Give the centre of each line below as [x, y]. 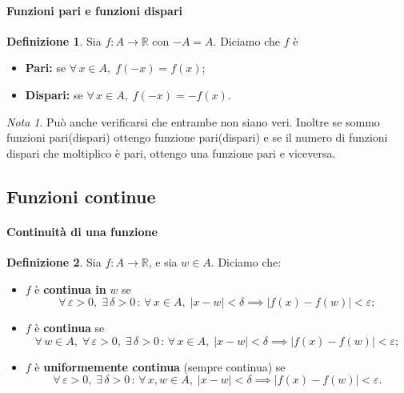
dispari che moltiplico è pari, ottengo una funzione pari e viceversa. [171, 152]
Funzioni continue [81, 196]
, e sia [163, 261]
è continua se [70, 328]
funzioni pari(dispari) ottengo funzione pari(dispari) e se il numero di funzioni [197, 137]
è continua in [70, 289]
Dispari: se [54, 94]
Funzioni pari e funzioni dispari [94, 10]
